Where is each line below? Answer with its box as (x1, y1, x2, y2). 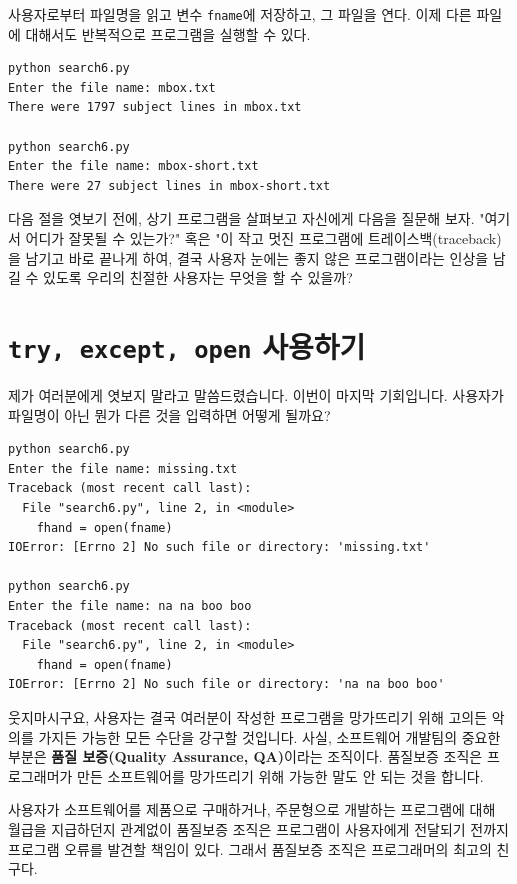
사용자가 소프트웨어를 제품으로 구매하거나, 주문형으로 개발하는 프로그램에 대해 (8, 799, 496, 820)
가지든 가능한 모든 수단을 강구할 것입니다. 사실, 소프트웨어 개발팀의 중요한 (38, 726, 501, 747)
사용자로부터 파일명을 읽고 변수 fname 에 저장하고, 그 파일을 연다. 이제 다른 (8, 4, 472, 24)
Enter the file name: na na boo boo (8, 598, 252, 613)
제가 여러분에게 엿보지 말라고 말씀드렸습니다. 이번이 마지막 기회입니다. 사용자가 (8, 385, 504, 406)
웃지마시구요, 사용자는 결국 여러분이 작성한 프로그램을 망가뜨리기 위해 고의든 (8, 706, 488, 727)
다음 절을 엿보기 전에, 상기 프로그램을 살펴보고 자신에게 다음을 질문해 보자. (8, 208, 475, 229)
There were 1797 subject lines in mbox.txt (8, 100, 302, 115)
